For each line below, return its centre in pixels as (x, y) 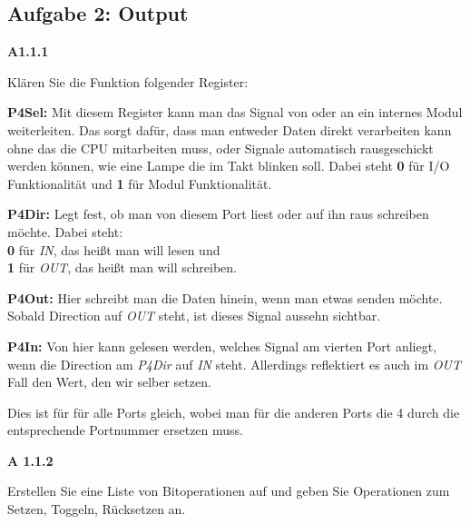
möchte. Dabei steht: (65, 231)
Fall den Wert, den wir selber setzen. (109, 382)
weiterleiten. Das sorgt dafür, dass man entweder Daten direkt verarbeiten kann (230, 129)
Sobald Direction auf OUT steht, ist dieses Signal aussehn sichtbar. (194, 316)
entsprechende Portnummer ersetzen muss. (126, 430)
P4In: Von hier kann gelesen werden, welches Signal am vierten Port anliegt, (222, 346)
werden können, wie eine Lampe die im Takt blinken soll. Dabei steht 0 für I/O (229, 166)
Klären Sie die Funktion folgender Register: (128, 81)
